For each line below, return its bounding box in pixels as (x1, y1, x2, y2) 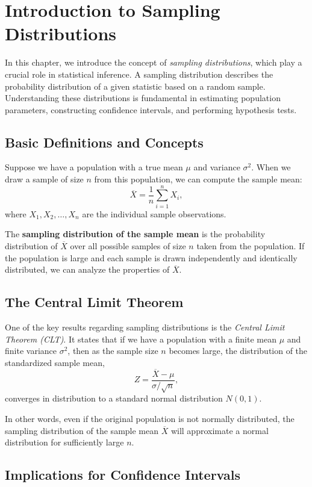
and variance (193, 161, 240, 173)
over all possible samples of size (70, 239, 186, 252)
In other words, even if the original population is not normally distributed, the (5, 412, 295, 424)
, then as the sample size (67, 344, 158, 357)
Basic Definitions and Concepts (5, 132, 204, 151)
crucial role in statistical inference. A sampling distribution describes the (5, 67, 273, 80)
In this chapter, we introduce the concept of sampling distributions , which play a (5, 56, 302, 69)
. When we (251, 161, 291, 173)
